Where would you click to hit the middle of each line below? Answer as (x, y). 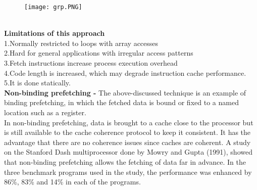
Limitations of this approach (55, 33)
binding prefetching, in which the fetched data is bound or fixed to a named (121, 102)
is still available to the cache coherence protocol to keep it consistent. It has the (127, 132)
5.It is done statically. (37, 83)
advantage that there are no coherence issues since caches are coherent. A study (127, 142)
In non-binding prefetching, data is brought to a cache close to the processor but (129, 122)
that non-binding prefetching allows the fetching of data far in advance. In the (125, 161)
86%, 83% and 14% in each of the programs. (72, 182)
